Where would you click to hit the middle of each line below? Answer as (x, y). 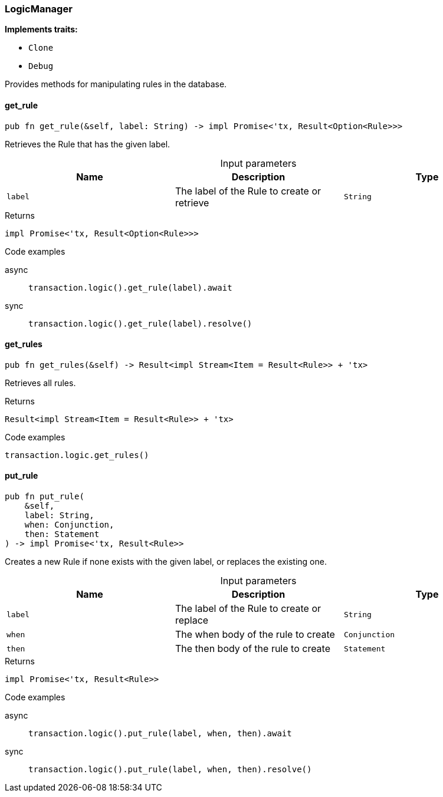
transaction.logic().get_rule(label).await (130, 287)
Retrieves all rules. (40, 383)
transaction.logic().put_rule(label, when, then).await (160, 734)
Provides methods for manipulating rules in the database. (116, 84)
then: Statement (62, 534)
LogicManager (39, 9)
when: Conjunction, (69, 525)
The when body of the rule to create (255, 635)
